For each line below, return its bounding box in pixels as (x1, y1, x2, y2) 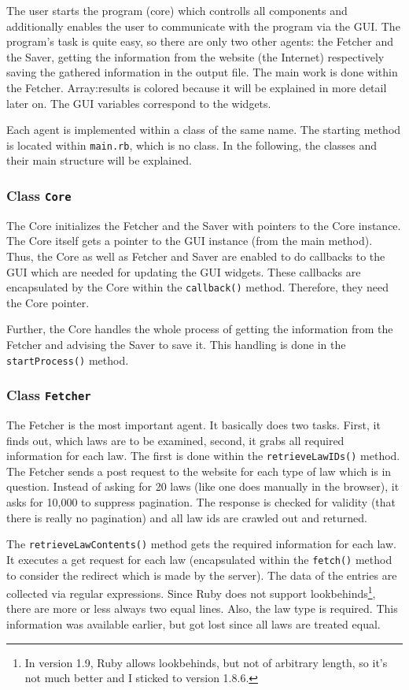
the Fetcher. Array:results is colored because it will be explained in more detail (6, 79, 387, 95)
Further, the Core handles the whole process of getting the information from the (6, 321, 393, 337)
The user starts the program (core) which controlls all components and (6, 2, 348, 18)
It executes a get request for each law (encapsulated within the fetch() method (6, 551, 392, 567)
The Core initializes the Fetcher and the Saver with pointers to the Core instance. (6, 217, 401, 233)
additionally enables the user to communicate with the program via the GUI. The (6, 17, 400, 34)
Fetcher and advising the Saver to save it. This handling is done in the (6, 336, 346, 352)
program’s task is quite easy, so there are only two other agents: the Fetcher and (6, 33, 394, 50)
